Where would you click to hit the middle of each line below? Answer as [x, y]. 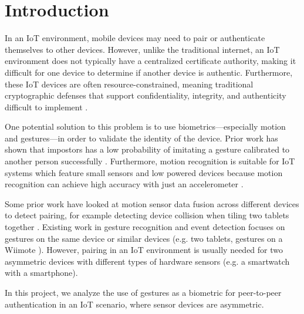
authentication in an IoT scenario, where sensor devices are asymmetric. [134, 304]
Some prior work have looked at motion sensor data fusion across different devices [152, 203]
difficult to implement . [46, 107]
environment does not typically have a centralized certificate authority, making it [151, 61]
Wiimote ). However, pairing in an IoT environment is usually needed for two [144, 250]
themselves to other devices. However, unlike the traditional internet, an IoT [142, 49]
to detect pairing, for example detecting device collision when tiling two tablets [147, 215]
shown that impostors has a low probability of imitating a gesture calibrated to [147, 149]
